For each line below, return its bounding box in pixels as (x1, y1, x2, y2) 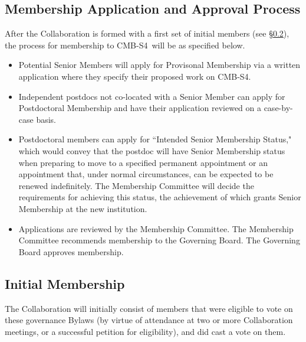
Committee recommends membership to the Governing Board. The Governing (18, 234, 300, 246)
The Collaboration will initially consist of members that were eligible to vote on (5, 302, 293, 314)
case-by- (264, 102, 293, 114)
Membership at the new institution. (18, 202, 147, 214)
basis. (36, 113, 57, 125)
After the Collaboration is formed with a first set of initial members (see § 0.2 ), (5, 27, 289, 40)
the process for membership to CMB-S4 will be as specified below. (5, 38, 245, 51)
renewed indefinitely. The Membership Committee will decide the (18, 179, 254, 191)
